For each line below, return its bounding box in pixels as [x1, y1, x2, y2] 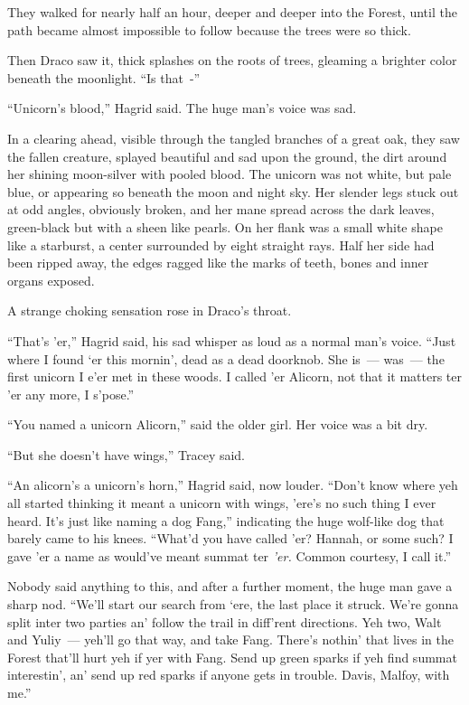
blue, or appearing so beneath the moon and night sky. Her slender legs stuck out [7, 182, 459, 201]
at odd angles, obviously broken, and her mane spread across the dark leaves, [7, 200, 435, 219]
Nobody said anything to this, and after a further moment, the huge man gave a [7, 577, 453, 596]
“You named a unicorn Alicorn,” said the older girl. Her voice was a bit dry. [7, 415, 428, 434]
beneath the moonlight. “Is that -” [7, 68, 201, 87]
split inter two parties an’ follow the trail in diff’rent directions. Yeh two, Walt [7, 612, 442, 631]
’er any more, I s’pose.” [7, 384, 135, 403]
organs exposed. [7, 270, 95, 289]
